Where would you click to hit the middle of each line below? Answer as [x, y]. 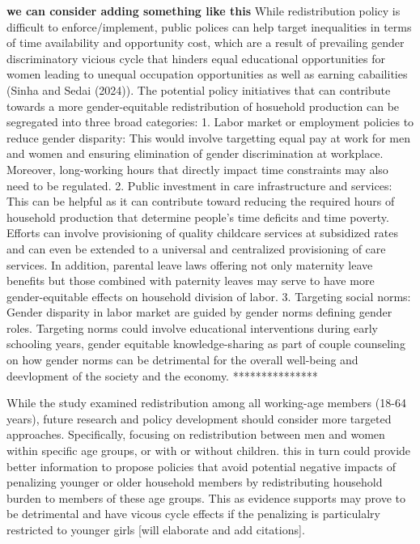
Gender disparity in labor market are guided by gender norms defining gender [199, 312]
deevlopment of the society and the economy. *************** [162, 375]
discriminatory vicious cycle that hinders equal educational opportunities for [196, 58]
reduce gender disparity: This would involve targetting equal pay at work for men [208, 137]
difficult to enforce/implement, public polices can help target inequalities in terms [209, 26]
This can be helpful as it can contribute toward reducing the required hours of [201, 201]
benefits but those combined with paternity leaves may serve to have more [191, 280]
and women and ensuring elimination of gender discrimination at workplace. [195, 153]
